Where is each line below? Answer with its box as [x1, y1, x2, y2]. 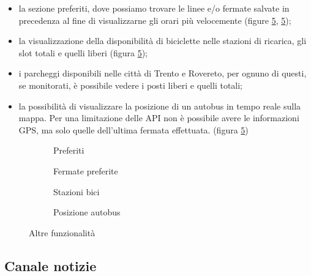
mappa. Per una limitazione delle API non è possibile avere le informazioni [18, 111, 299, 124]
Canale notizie [4, 256, 97, 275]
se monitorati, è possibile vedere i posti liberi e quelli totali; [18, 78, 242, 91]
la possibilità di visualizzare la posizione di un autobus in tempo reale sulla [18, 99, 301, 112]
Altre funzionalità [29, 226, 96, 239]
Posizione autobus [53, 206, 121, 218]
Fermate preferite [53, 164, 118, 177]
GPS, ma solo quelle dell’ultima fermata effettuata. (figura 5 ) [18, 123, 249, 136]
